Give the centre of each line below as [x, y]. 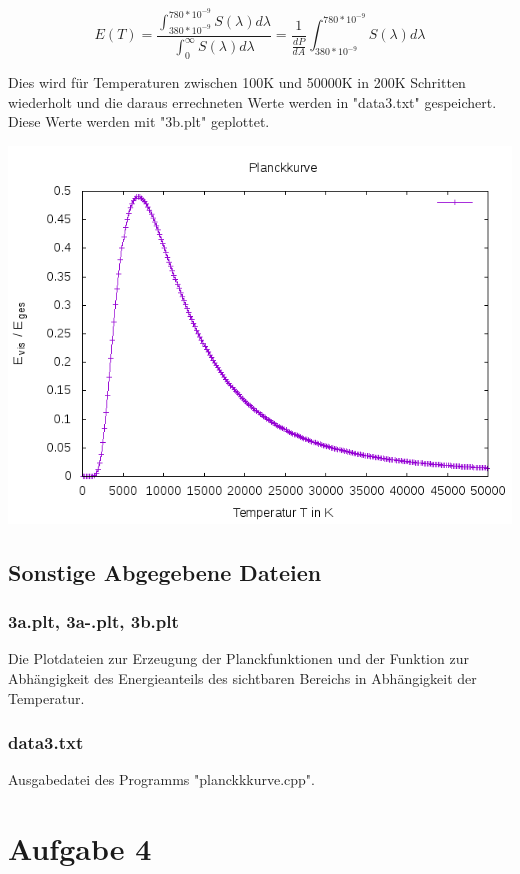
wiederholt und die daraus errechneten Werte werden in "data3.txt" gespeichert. [252, 101]
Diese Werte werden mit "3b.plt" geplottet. [139, 121]
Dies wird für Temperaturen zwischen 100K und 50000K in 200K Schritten [237, 82]
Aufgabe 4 [80, 848]
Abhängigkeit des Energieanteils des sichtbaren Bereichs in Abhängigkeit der [242, 678]
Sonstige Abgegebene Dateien [165, 571]
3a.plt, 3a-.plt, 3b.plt [93, 621]
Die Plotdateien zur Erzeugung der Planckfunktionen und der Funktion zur [238, 658]
